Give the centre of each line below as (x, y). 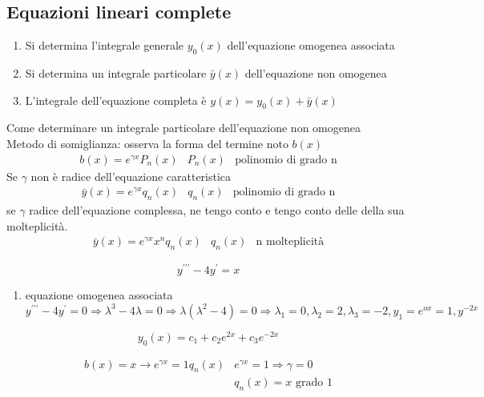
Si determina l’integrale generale (105, 45)
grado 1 (314, 383)
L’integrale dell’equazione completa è (116, 100)
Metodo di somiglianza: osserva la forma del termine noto (147, 143)
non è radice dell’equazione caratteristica (131, 176)
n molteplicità (290, 242)
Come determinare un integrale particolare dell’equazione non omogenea (184, 128)
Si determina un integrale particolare (116, 73)
